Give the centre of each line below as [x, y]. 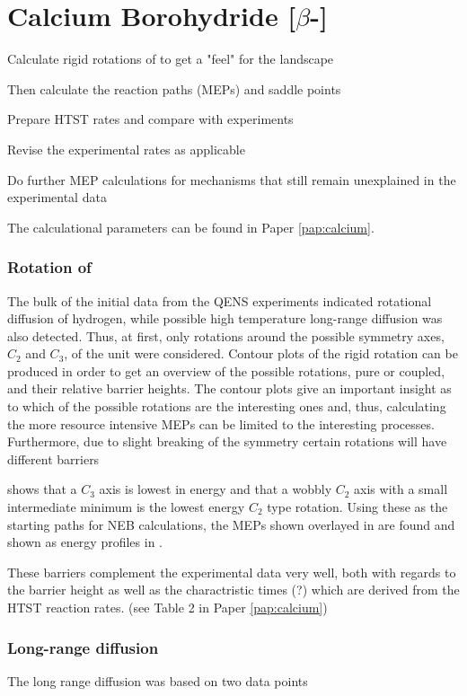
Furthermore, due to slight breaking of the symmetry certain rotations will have [227, 441]
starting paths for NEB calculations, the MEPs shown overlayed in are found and [231, 524]
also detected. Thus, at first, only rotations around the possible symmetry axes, [226, 335]
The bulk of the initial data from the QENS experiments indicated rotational [220, 300]
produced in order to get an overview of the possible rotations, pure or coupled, [226, 370]
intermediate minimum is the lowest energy [126, 507]
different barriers [53, 458]
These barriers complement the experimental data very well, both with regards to [232, 572]
